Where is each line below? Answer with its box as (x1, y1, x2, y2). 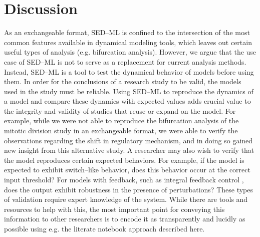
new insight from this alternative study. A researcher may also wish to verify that (4, 145, 254, 155)
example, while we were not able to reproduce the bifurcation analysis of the (4, 115, 239, 126)
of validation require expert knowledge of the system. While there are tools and (4, 194, 248, 204)
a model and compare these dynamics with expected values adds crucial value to (4, 96, 251, 106)
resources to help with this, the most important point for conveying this (4, 203, 225, 214)
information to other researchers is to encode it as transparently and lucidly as (4, 213, 245, 224)
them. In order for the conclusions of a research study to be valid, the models (4, 76, 241, 87)
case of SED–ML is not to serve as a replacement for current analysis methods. (4, 56, 246, 67)
